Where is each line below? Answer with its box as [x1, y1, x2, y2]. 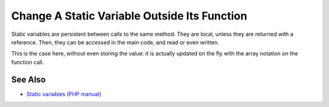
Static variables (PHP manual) [26, 90, 102, 97]
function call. [11, 58, 44, 66]
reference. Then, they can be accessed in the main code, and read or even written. [11, 38, 219, 46]
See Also [11, 74, 46, 85]
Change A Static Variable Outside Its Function [11, 9, 247, 22]
